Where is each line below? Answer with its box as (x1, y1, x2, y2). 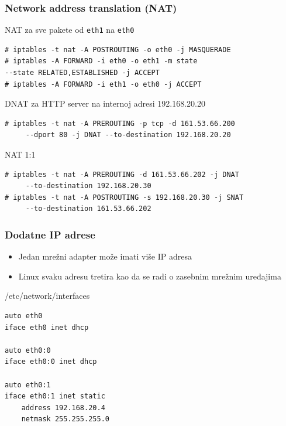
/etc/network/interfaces (5, 289, 90, 302)
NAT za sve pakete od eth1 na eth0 (5, 23, 135, 36)
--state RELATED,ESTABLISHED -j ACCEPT (5, 69, 160, 77)
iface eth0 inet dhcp (5, 323, 89, 332)
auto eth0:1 (5, 380, 51, 389)
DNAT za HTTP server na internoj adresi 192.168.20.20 (5, 97, 205, 110)
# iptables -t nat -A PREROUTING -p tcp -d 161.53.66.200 (5, 119, 235, 128)
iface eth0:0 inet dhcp (5, 357, 97, 366)
